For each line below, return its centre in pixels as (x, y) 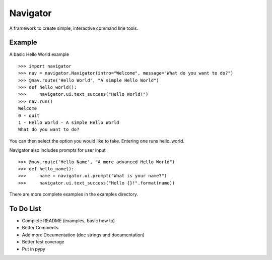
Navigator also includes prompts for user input (57, 150)
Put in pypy (33, 249)
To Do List (25, 208)
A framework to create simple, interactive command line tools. (74, 28)
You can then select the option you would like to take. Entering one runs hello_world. (97, 141)
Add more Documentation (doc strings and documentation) (83, 235)
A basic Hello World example (39, 54)
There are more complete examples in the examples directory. (74, 194)
